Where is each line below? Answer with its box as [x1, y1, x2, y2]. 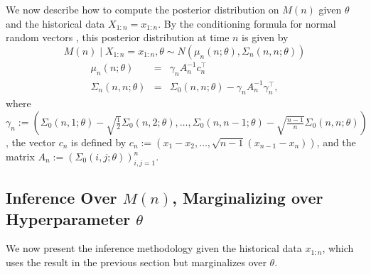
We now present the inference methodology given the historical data [6, 241, 302, 256]
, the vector [6, 135, 56, 150]
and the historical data [6, 16, 105, 31]
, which [322, 241, 354, 256]
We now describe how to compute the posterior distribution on [6, 2, 279, 16]
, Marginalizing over [172, 187, 323, 209]
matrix [6, 149, 35, 164]
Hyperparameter [6, 207, 131, 229]
